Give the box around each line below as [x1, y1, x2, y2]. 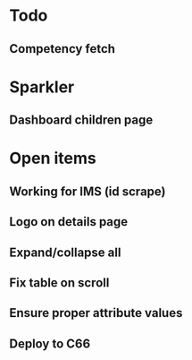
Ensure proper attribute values [9, 305, 183, 321]
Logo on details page [9, 214, 129, 229]
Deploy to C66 [9, 336, 91, 351]
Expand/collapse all [9, 244, 121, 260]
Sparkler [9, 77, 75, 97]
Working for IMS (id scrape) [9, 184, 166, 199]
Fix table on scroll [9, 275, 110, 290]
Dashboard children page [9, 113, 154, 128]
